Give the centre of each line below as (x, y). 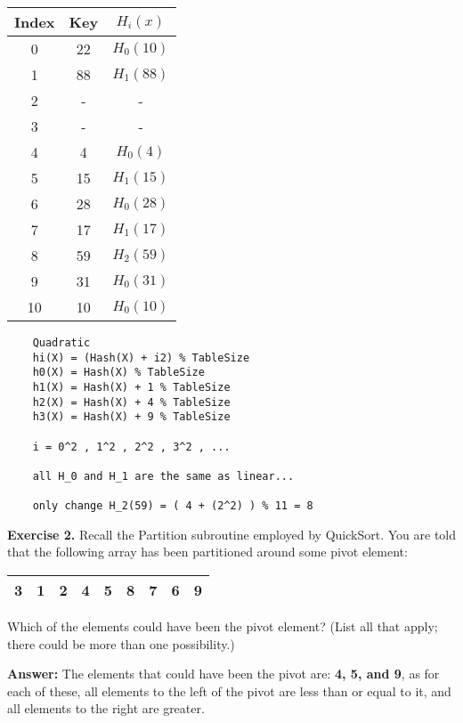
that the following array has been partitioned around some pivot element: (207, 552)
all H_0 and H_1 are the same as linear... (163, 476)
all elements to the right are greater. (106, 708)
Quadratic (61, 343)
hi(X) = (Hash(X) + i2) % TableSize (141, 357)
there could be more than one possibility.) (121, 643)
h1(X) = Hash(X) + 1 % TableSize (131, 387)
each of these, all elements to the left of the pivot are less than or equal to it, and (229, 691)
